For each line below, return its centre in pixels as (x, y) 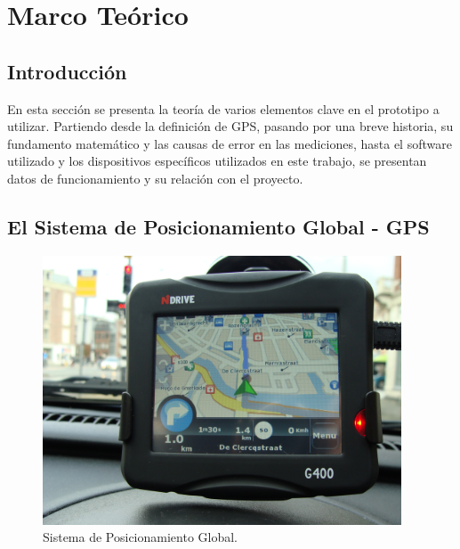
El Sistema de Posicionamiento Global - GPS (218, 226)
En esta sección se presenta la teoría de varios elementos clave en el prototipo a (223, 108)
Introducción (67, 71)
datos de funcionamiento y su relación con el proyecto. (155, 178)
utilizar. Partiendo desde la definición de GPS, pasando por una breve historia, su (230, 126)
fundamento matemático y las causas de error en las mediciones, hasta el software (230, 143)
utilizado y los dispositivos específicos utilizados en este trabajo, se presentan (217, 161)
